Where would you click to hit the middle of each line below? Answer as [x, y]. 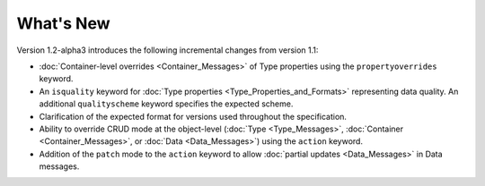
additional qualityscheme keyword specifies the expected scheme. [166, 104]
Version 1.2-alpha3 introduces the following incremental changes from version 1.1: [168, 50]
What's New [64, 23]
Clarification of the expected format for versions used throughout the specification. [193, 116]
